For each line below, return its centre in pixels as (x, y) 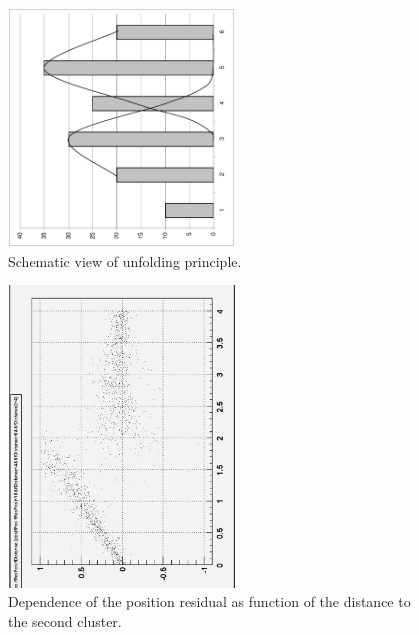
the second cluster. (65, 620)
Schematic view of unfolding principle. (125, 260)
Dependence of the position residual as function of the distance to (209, 601)
